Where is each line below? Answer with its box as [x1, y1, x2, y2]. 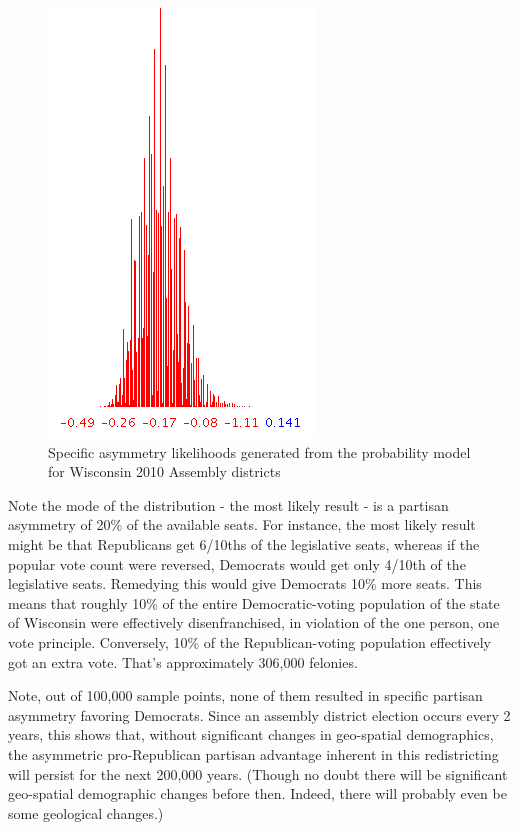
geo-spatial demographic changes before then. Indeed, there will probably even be [8, 783, 507, 804]
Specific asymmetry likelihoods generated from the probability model [48, 441, 471, 462]
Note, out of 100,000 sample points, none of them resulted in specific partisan [8, 685, 483, 706]
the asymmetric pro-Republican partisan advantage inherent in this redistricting [8, 743, 499, 764]
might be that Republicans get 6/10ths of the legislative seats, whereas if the [8, 533, 480, 554]
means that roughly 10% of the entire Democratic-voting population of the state [8, 592, 500, 613]
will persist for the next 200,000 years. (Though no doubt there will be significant [8, 763, 508, 784]
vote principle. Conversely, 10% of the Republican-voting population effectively [8, 631, 491, 652]
